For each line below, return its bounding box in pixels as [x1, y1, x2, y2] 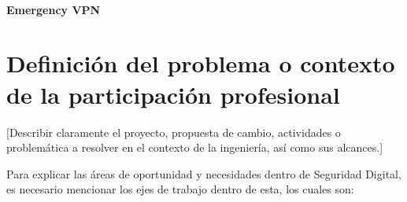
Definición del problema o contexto [6, 47, 395, 79]
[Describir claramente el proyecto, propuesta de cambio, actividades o [6, 123, 341, 140]
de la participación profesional [6, 78, 340, 110]
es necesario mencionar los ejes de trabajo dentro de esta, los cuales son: [6, 181, 354, 197]
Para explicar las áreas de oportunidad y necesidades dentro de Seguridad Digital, [6, 165, 401, 182]
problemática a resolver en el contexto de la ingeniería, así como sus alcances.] [6, 139, 383, 156]
